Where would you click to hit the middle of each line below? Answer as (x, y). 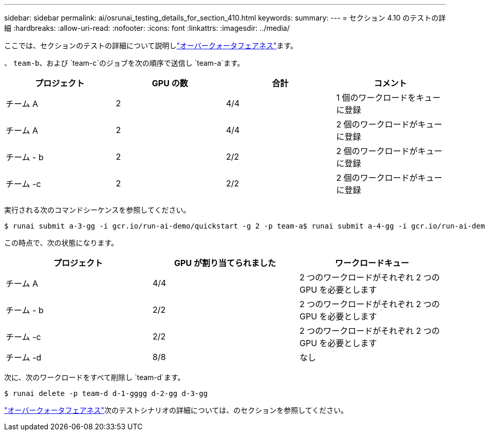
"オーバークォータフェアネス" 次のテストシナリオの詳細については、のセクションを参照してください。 (176, 410)
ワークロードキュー (372, 263)
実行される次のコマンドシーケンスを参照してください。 (97, 210)
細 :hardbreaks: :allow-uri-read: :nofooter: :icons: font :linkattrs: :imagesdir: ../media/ (147, 28)
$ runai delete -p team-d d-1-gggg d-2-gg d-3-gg (106, 393)
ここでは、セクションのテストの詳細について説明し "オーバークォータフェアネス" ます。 (151, 45)
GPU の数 (170, 83)
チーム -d (24, 357)
